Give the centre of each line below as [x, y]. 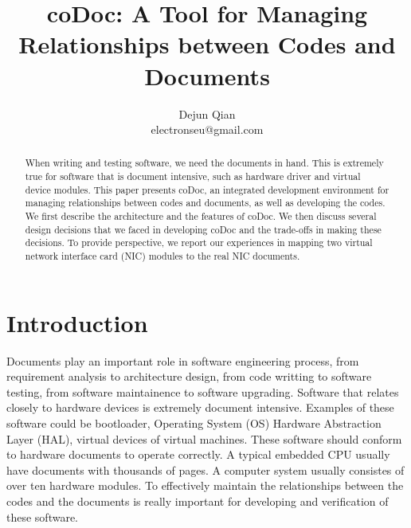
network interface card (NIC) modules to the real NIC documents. [162, 256]
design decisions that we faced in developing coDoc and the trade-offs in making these [203, 229]
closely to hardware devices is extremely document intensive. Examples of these [200, 407]
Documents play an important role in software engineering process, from [183, 360]
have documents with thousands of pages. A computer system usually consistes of [205, 469]
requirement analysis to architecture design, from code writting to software [189, 376]
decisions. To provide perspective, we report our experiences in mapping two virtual [199, 242]
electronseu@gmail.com [207, 129]
